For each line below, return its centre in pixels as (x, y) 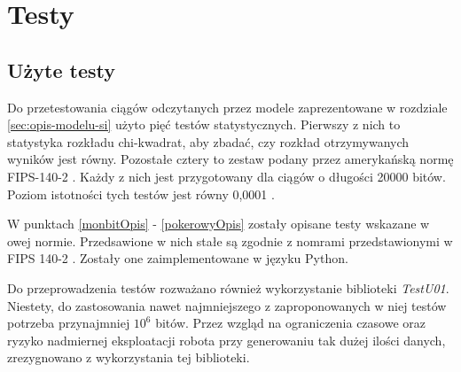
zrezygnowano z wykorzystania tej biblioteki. (129, 357)
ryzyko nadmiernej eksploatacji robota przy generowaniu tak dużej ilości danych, (227, 340)
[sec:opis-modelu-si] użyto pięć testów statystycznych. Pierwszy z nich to (204, 124)
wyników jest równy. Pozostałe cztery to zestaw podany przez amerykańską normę (230, 159)
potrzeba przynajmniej (69, 323)
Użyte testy (62, 70)
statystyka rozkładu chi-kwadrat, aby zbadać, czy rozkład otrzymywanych (208, 141)
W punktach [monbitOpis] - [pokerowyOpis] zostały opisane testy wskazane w (219, 224)
